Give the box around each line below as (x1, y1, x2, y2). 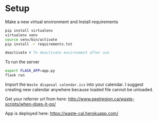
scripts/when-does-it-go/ (5, 101, 56, 107)
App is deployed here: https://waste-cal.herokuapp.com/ (5, 110, 119, 116)
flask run (5, 73, 25, 78)
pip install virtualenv (5, 28, 53, 33)
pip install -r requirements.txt (5, 41, 73, 46)
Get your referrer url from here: (5, 96, 67, 102)
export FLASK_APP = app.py (5, 68, 55, 73)
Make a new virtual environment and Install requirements (5, 19, 119, 25)
